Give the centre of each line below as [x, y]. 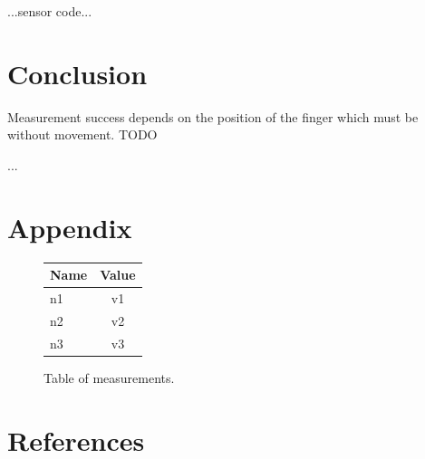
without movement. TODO [82, 134]
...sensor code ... [50, 11]
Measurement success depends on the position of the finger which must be [213, 116]
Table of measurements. [109, 377]
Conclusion [77, 73]
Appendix [70, 227]
